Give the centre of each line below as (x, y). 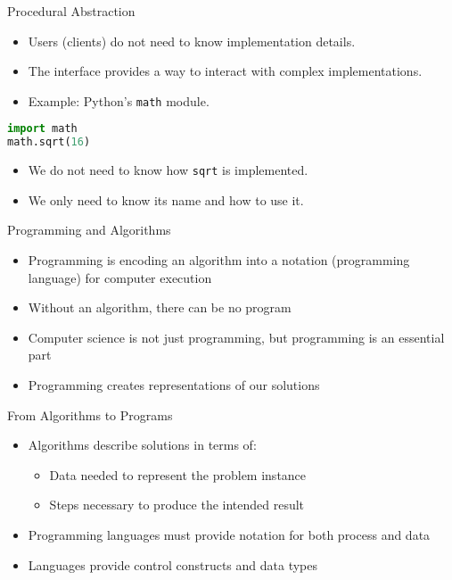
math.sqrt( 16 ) (49, 142)
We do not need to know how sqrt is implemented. (168, 170)
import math (42, 129)
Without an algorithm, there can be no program (160, 307)
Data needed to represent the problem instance (178, 474)
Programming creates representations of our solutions (174, 385)
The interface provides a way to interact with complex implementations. (225, 71)
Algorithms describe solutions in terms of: (142, 445)
